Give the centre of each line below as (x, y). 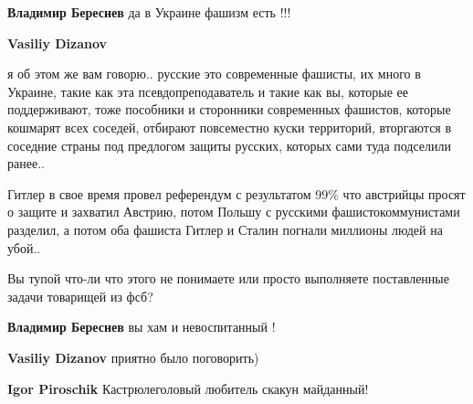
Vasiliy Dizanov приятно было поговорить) (133, 357)
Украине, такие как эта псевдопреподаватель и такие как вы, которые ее (208, 91)
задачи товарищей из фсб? (80, 296)
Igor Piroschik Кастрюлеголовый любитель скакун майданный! (188, 388)
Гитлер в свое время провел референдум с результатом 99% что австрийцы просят (236, 193)
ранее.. (26, 163)
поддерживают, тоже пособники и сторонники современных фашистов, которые (229, 109)
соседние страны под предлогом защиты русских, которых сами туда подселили (230, 145)
